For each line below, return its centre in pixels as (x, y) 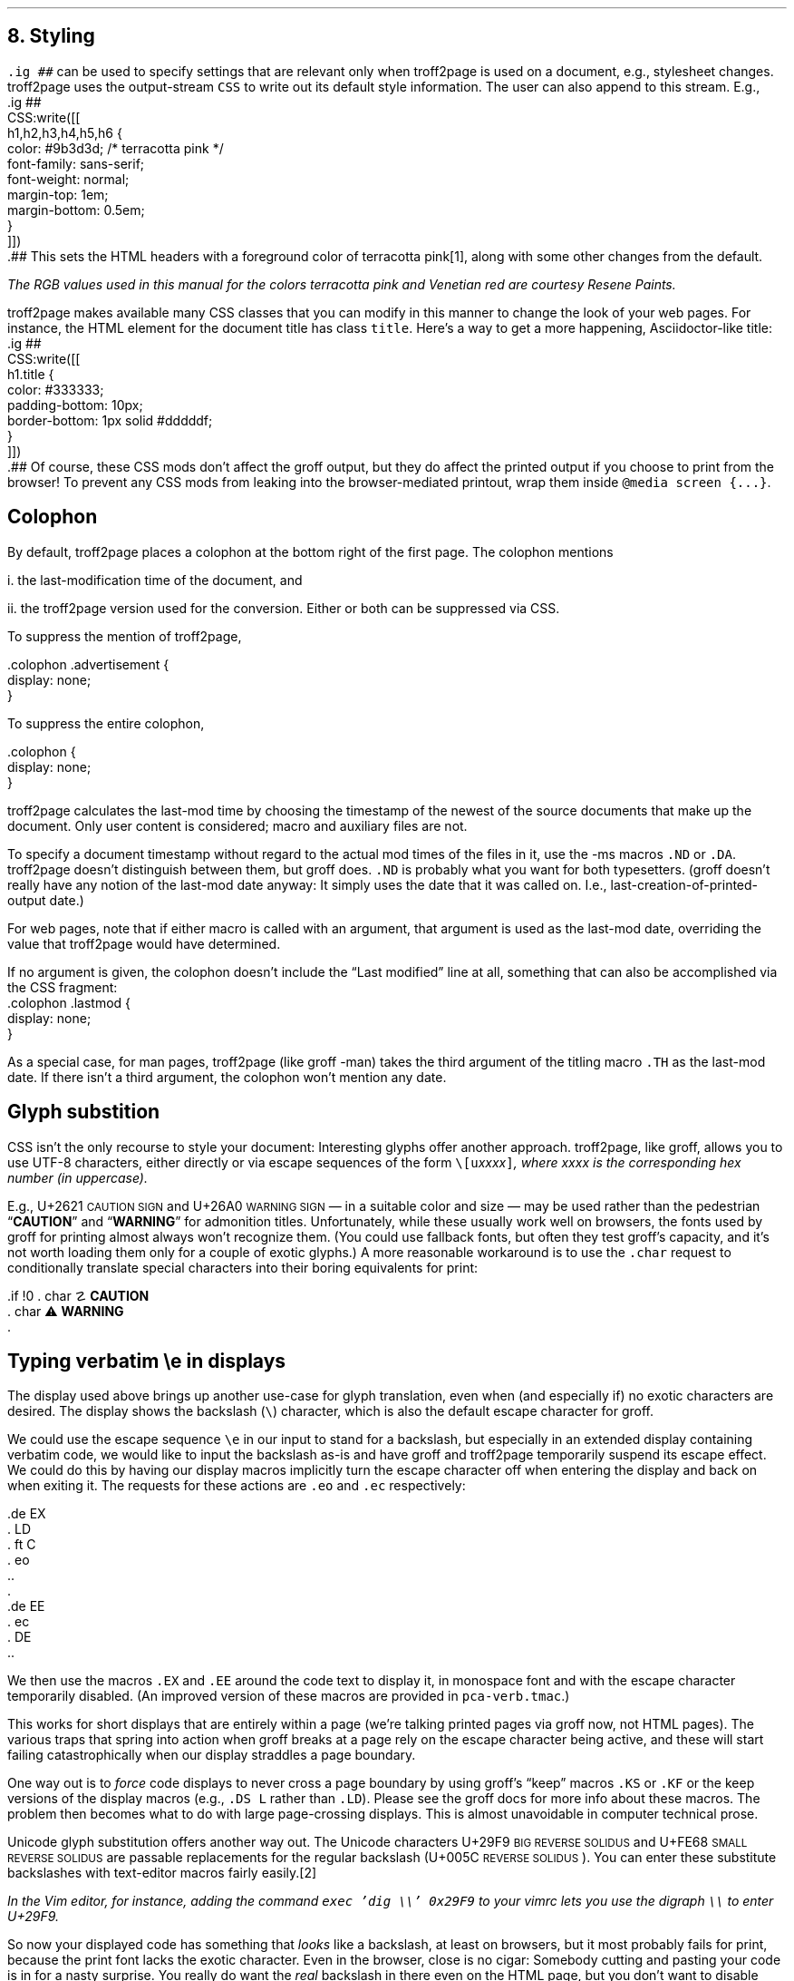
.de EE (26, 1606)
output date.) (46, 900)
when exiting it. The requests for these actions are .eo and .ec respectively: (237, 1486)
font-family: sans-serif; (76, 163)
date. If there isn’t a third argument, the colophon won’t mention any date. (227, 1077)
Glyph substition (84, 1112)
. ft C (22, 1545)
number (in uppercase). (77, 1177)
